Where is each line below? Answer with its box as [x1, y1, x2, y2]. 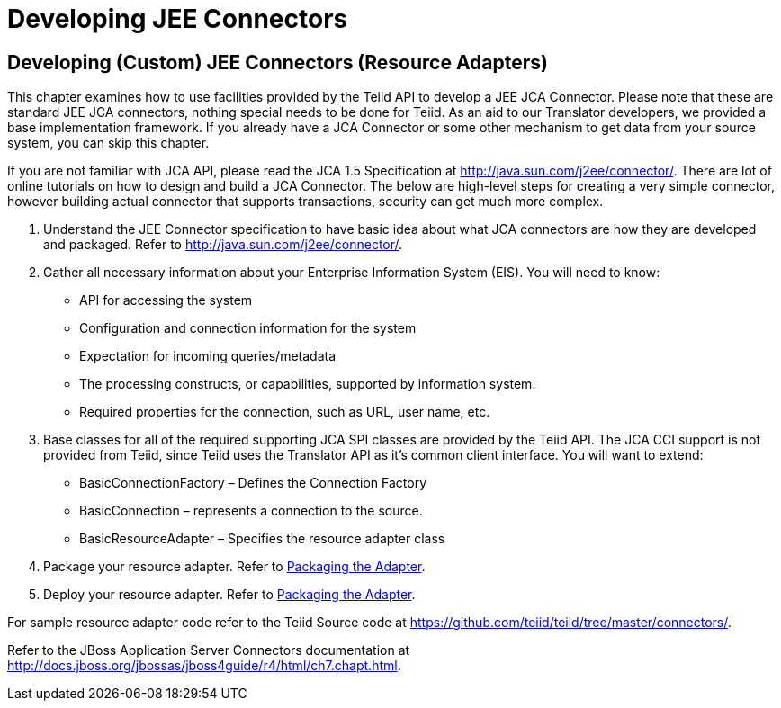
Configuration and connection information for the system [79, 320, 417, 336]
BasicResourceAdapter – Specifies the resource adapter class [79, 531, 445, 547]
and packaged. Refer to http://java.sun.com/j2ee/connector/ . [43, 237, 403, 253]
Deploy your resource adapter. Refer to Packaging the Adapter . [43, 587, 416, 603]
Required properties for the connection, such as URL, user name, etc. [79, 404, 490, 420]
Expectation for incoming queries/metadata [79, 348, 337, 364]
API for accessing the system [79, 292, 253, 309]
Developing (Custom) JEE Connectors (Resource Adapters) [7, 50, 549, 74]
